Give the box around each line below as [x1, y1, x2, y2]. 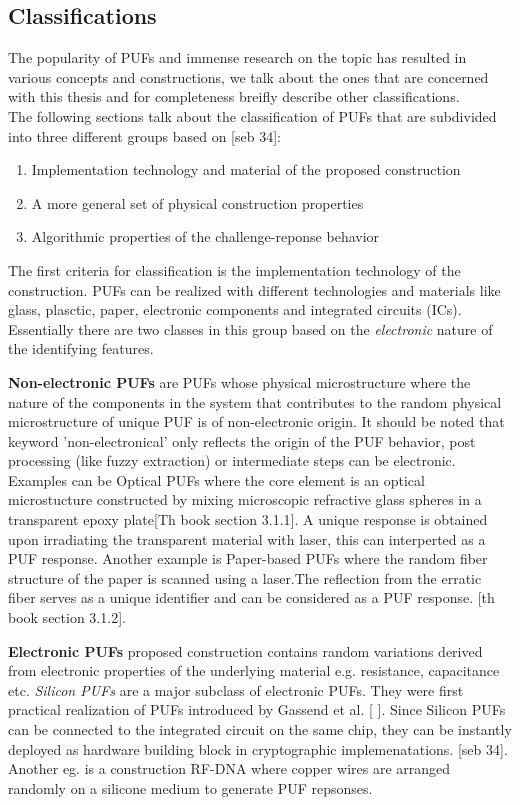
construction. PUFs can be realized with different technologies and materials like [8, 279, 501, 300]
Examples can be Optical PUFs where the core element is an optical [8, 469, 425, 490]
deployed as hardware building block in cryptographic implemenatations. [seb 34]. [8, 738, 508, 759]
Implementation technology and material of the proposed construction [31, 159, 461, 180]
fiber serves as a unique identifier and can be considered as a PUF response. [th [8, 587, 495, 608]
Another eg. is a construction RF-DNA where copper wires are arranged [8, 758, 451, 779]
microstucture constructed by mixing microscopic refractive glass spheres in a [8, 489, 482, 510]
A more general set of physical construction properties [31, 192, 364, 213]
